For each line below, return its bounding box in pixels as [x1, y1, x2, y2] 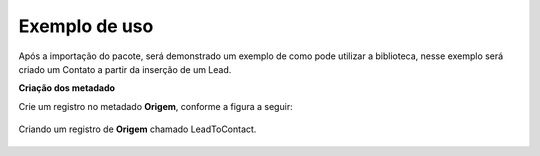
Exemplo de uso [18, 15, 154, 37]
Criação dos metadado [18, 82, 115, 94]
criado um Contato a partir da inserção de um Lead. [18, 63, 232, 75]
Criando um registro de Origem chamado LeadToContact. [18, 123, 257, 135]
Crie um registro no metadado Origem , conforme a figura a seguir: [18, 100, 294, 112]
